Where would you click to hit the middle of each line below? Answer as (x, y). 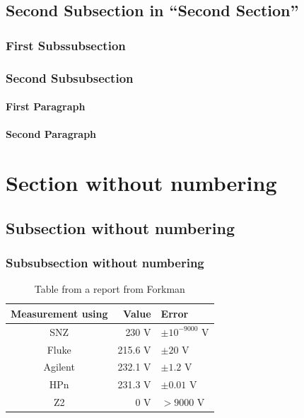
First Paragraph (46, 106)
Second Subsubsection (70, 77)
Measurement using (59, 313)
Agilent (59, 367)
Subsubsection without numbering (105, 262)
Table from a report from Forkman (110, 289)
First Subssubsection (66, 45)
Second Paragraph (51, 134)
